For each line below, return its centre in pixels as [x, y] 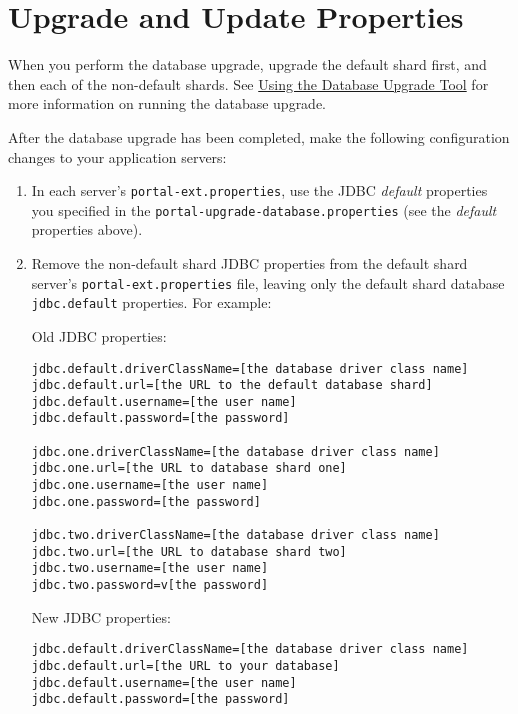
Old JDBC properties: [99, 335]
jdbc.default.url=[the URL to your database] [185, 665]
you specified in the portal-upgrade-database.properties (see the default [264, 209]
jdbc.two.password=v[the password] [150, 585]
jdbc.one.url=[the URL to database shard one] [189, 468]
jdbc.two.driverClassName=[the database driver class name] [235, 535]
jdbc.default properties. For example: [151, 302]
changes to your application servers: [117, 156]
